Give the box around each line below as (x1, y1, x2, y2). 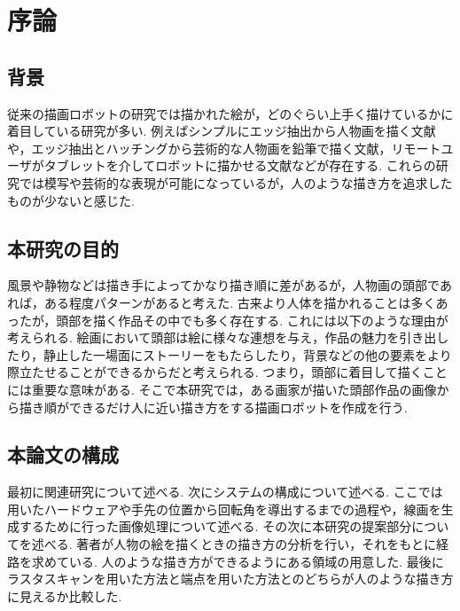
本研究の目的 (7, 234, 119, 262)
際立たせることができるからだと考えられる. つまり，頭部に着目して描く (7, 363, 423, 381)
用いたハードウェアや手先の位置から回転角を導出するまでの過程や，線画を (7, 499, 441, 518)
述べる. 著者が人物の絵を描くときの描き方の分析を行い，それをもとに (31, 535, 436, 553)
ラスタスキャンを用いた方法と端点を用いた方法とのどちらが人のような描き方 (7, 569, 454, 588)
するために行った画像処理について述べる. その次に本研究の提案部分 (19, 517, 412, 536)
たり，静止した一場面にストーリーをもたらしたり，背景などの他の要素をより (7, 345, 452, 364)
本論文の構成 (7, 441, 119, 468)
